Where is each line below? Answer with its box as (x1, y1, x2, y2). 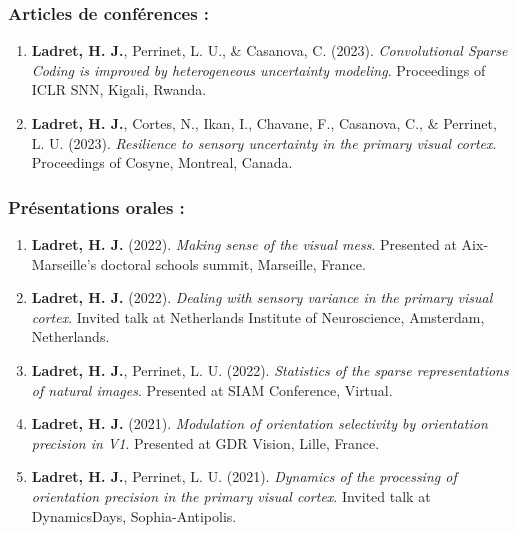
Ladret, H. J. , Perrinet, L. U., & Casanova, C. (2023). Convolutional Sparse (31, 40, 508, 61)
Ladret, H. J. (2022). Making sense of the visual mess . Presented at (31, 234, 457, 254)
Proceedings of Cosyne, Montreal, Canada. (31, 152, 293, 173)
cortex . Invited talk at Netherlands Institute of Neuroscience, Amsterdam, (31, 306, 485, 327)
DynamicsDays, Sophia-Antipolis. (31, 505, 237, 526)
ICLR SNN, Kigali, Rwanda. (31, 79, 207, 100)
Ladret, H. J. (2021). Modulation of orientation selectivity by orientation (31, 413, 488, 434)
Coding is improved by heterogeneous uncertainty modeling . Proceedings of (31, 59, 486, 80)
